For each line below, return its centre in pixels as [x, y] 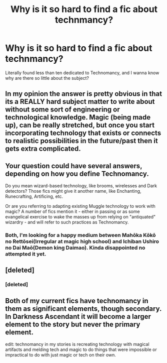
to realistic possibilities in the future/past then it [82, 141]
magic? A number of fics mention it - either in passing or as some [72, 211]
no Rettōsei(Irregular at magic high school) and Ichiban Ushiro [82, 241]
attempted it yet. [26, 254]
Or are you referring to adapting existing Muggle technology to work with [80, 206]
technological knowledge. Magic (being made [78, 117]
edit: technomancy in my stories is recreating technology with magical [77, 344]
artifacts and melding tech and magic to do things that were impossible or [81, 349]
